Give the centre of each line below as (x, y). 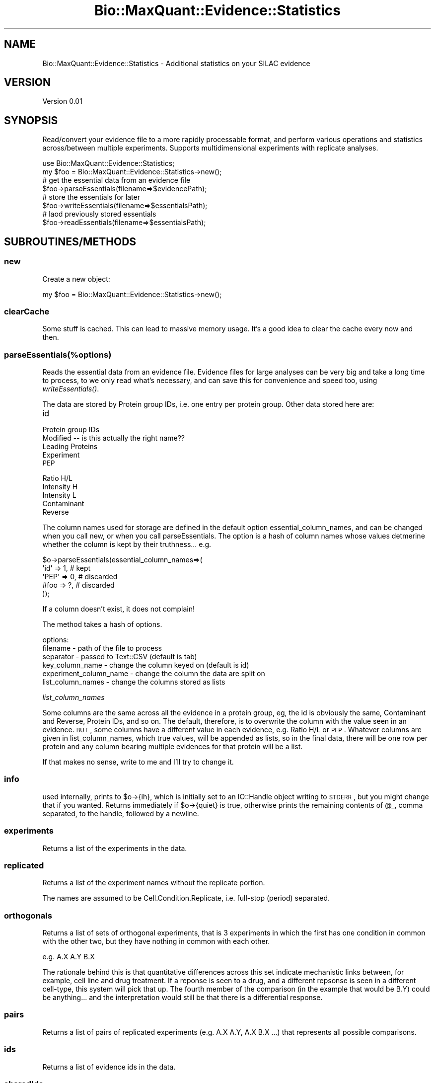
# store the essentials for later (91, 197)
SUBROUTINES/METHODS (70, 241)
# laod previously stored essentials (99, 214)
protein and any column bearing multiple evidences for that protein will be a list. (173, 746)
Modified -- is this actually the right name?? (113, 438)
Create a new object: (76, 279)
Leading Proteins (70, 446)
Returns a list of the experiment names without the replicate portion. (154, 883)
